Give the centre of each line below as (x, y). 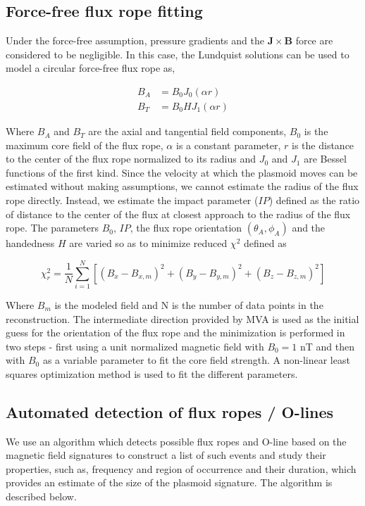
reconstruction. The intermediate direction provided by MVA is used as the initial (182, 318)
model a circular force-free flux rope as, (91, 68)
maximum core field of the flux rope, (85, 145)
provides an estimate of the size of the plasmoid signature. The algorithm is (169, 482)
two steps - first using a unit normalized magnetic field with (135, 346)
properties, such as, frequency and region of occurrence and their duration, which (181, 468)
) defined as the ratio (314, 200)
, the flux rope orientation (186, 228)
